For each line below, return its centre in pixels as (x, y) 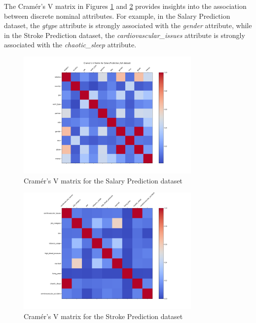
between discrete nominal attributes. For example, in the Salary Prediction (117, 16)
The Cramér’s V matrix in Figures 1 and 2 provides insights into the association (125, 6)
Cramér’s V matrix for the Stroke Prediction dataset (103, 316)
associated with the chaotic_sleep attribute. (70, 45)
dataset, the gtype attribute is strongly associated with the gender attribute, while (128, 25)
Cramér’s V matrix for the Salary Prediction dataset (103, 180)
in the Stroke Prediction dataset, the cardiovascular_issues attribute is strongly (125, 35)
